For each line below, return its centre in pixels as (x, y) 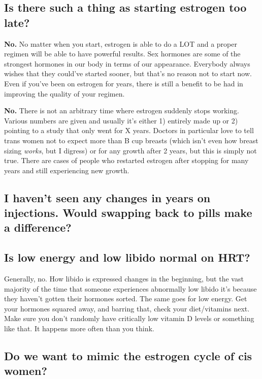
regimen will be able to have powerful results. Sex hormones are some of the (122, 54)
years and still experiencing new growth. (67, 170)
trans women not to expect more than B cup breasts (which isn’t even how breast (131, 140)
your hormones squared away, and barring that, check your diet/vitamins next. (127, 308)
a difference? (38, 227)
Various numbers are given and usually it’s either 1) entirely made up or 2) (121, 120)
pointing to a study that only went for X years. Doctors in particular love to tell (129, 130)
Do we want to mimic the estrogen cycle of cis (128, 356)
